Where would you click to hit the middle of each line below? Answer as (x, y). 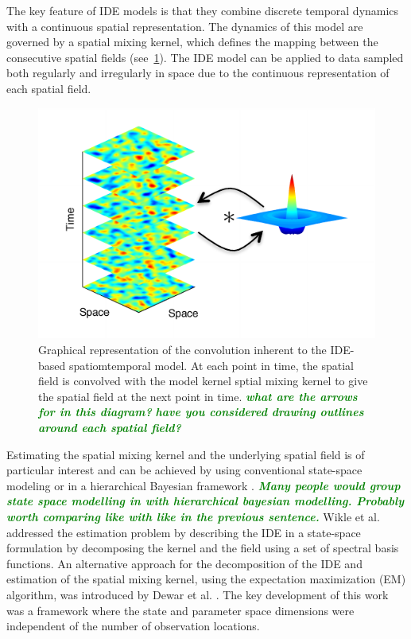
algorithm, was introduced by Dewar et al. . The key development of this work (198, 594)
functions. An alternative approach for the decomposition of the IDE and (184, 563)
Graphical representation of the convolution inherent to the (182, 350)
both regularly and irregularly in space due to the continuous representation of (198, 73)
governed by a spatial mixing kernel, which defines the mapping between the (192, 42)
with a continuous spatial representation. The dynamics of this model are (185, 26)
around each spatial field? (110, 428)
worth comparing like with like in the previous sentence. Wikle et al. (193, 517)
